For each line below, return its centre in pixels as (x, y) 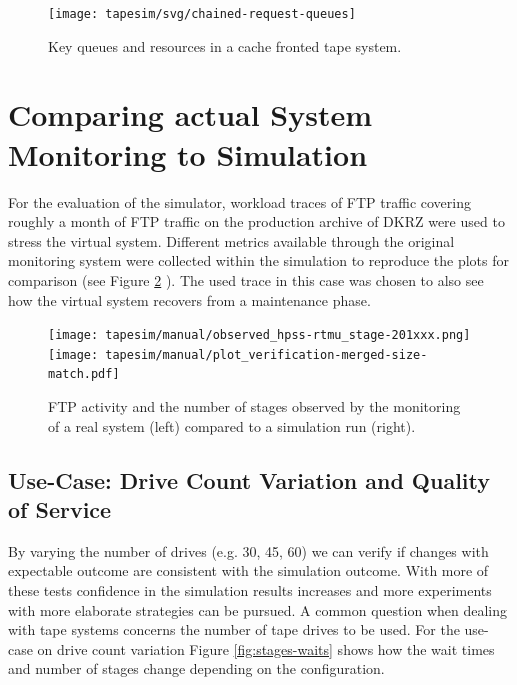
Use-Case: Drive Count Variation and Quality (249, 479)
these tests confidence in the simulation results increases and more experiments (250, 590)
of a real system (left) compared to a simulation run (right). (232, 425)
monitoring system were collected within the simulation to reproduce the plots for (258, 260)
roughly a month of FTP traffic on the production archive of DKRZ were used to (256, 221)
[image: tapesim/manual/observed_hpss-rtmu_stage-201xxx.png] (259, 335)
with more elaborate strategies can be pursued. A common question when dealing (257, 609)
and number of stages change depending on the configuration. (196, 668)
